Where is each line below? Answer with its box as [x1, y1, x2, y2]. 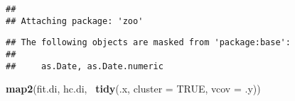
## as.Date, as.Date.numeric [6, 61, 163, 71]
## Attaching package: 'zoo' [6, 16, 144, 26]
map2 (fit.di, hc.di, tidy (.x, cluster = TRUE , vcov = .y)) [6, 81, 261, 96]
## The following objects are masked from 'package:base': [6, 37, 291, 48]
